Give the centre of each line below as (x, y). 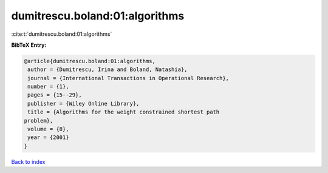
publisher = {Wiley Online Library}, (84, 103)
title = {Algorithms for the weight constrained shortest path (124, 112)
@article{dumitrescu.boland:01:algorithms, (90, 61)
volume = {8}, (48, 129)
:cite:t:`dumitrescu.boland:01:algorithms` (62, 34)
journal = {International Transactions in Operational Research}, (128, 78)
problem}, (39, 120)
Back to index (28, 161)
